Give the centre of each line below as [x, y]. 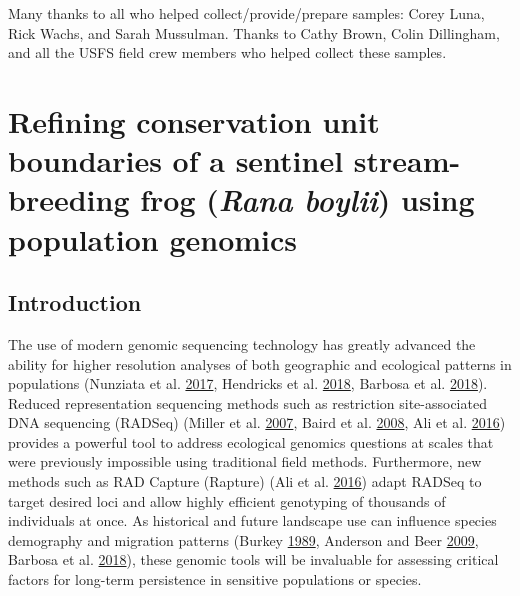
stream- [407, 160]
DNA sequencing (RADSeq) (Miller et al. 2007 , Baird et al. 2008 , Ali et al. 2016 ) [257, 422]
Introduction [75, 302]
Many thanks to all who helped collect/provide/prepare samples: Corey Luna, [246, 13]
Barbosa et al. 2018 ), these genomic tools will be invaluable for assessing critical [253, 559]
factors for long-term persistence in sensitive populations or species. [215, 579]
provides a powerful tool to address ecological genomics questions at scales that [251, 441]
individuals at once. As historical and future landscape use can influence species [252, 520]
